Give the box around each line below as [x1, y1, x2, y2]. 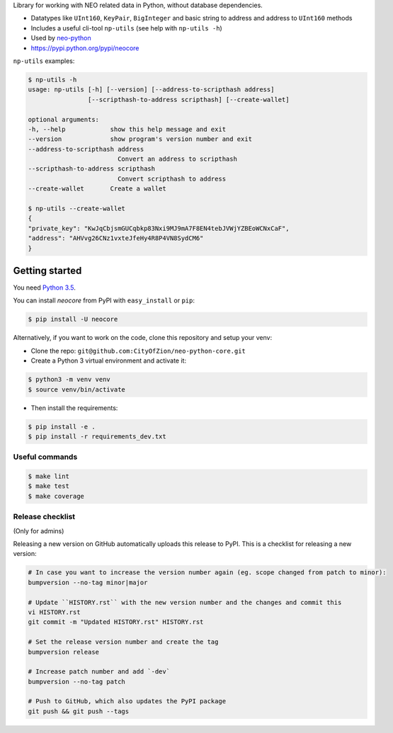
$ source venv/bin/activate [28, 385, 125, 393]
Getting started [13, 264, 82, 276]
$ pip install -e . [28, 422, 96, 431]
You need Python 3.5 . [13, 283, 76, 292]
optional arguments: [28, 115, 99, 123]
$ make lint [28, 472, 70, 481]
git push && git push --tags [28, 707, 130, 715]
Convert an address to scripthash [117, 155, 237, 163]
